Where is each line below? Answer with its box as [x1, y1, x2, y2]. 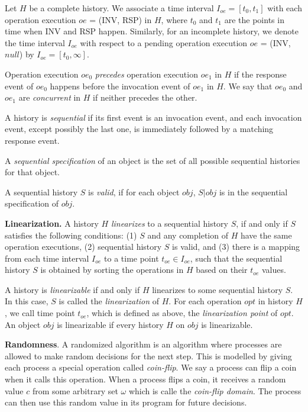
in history [258, 295, 293, 307]
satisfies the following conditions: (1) [5, 228, 137, 241]
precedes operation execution [95, 67, 198, 80]
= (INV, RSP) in [89, 13, 152, 25]
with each [267, 2, 302, 14]
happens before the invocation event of [50, 79, 190, 92]
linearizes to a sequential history [111, 217, 228, 229]
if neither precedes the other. [93, 91, 197, 104]
